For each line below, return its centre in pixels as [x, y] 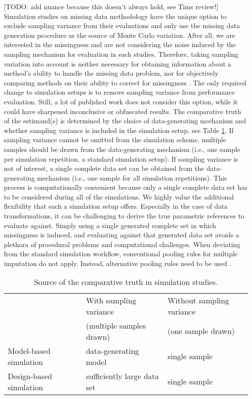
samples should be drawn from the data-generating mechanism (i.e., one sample [122, 149]
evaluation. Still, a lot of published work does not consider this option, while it [121, 101]
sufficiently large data [122, 376]
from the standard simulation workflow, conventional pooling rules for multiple [121, 254]
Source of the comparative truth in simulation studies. [126, 282]
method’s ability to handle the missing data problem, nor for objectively [111, 73]
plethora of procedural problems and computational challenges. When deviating [122, 244]
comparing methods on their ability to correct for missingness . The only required [125, 82]
